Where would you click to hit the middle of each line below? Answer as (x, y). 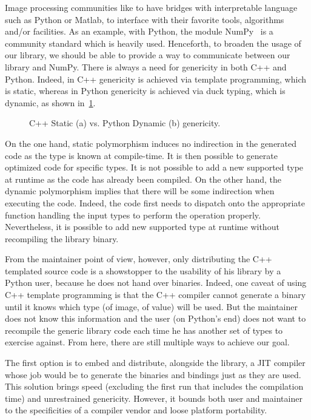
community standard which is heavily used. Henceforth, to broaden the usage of (153, 43)
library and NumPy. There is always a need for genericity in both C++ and (146, 66)
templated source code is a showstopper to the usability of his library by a (143, 270)
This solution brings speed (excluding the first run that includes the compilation (154, 386)
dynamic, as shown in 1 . (50, 102)
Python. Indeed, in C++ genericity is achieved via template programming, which (156, 79)
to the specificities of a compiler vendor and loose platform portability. (136, 410)
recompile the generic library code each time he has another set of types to (144, 330)
